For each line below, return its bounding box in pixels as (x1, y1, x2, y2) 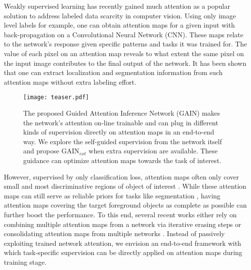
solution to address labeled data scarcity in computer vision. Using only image (4, 10, 236, 20)
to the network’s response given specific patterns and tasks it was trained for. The (4, 39, 247, 49)
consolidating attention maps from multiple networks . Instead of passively (4, 228, 225, 239)
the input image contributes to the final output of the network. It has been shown (4, 58, 247, 68)
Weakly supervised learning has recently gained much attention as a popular (4, 1, 230, 11)
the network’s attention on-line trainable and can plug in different (23, 117, 219, 127)
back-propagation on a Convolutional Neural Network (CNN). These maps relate (4, 29, 243, 39)
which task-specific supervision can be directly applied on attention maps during (4, 247, 242, 257)
